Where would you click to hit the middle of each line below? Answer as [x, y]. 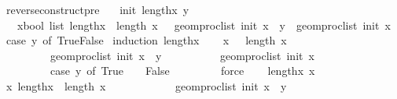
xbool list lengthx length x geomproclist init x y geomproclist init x [204, 25]
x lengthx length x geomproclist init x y [146, 85]
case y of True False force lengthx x [182, 71]
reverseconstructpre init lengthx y [97, 9]
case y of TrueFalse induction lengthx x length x [146, 40]
